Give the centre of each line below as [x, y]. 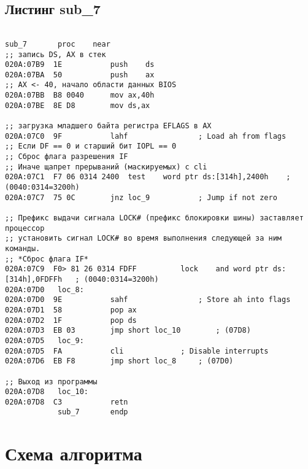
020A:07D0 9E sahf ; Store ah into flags [148, 300]
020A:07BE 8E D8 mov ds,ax [78, 105]
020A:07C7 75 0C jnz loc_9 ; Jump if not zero [141, 197]
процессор [25, 228]
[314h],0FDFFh [34, 279]
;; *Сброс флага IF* [47, 259]
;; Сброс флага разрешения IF [67, 157]
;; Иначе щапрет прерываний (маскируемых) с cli [106, 167]
